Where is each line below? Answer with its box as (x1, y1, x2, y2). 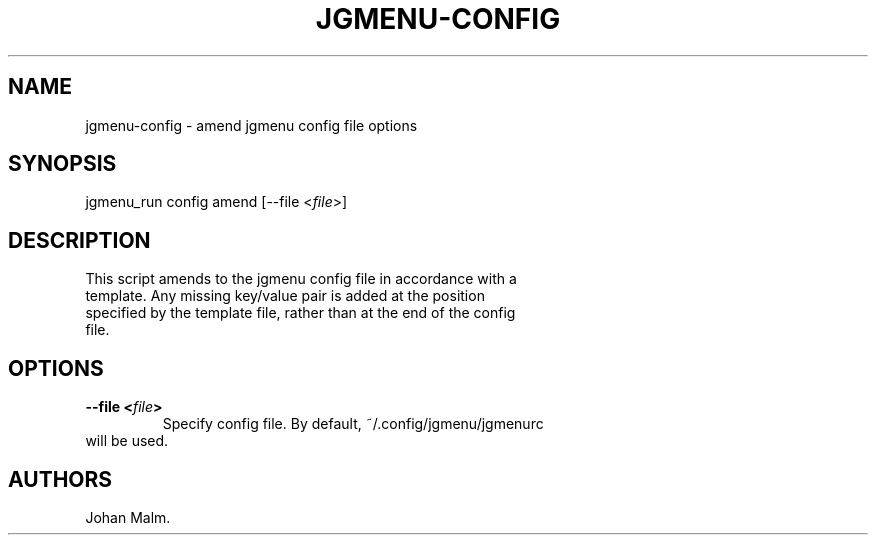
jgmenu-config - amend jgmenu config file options (85, 116, 418, 134)
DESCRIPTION (8, 227, 151, 253)
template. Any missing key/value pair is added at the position (85, 287, 485, 305)
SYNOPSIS (8, 151, 117, 177)
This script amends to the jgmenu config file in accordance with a (85, 270, 517, 288)
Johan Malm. (85, 508, 171, 526)
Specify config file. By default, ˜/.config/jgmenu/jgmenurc (162, 415, 544, 433)
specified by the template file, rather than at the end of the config (85, 304, 516, 322)
